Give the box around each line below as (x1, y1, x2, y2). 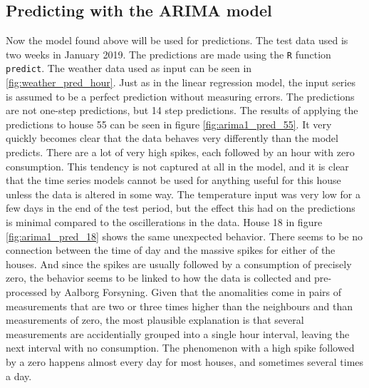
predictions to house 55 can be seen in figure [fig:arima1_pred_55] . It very (6, 116, 332, 131)
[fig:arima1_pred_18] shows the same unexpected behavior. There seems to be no (6, 228, 363, 243)
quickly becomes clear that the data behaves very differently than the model (6, 131, 338, 145)
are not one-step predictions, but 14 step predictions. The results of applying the (6, 103, 358, 118)
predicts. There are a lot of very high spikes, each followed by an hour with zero (6, 145, 355, 160)
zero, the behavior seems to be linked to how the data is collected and (6, 270, 311, 285)
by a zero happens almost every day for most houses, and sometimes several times (6, 354, 364, 369)
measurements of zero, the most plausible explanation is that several (6, 312, 304, 327)
